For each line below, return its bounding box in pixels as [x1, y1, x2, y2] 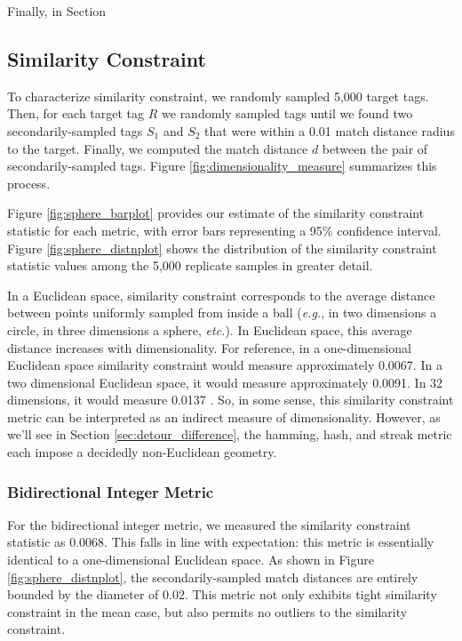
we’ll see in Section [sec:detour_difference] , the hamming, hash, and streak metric [7, 425, 452, 444]
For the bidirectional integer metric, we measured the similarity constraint [7, 515, 411, 533]
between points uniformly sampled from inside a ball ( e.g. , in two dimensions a [7, 303, 437, 322]
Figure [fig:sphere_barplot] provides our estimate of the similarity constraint [7, 204, 425, 222]
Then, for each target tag [7, 104, 145, 123]
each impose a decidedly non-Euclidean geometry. [7, 443, 277, 461]
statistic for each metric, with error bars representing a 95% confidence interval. [7, 220, 442, 239]
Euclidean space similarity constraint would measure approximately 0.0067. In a [7, 356, 442, 374]
